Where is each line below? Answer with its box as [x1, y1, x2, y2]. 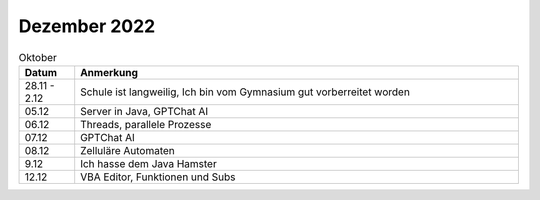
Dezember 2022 [18, 15, 156, 37]
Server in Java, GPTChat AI [80, 104, 209, 118]
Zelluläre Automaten [80, 143, 175, 157]
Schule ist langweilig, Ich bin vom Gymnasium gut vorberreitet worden [80, 85, 410, 99]
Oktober [18, 50, 57, 64]
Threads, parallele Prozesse [80, 117, 212, 131]
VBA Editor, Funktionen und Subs [80, 170, 236, 184]
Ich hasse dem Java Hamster [80, 156, 217, 170]
